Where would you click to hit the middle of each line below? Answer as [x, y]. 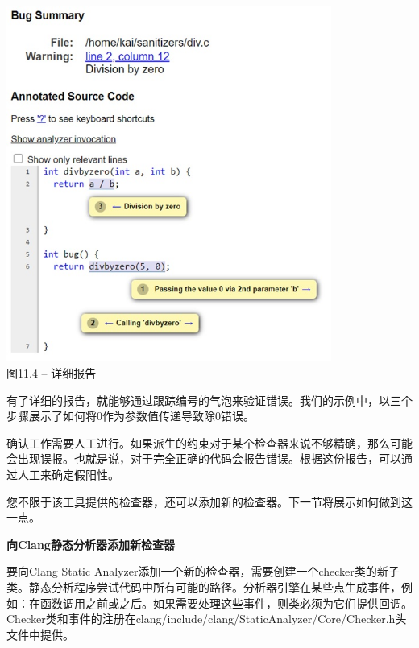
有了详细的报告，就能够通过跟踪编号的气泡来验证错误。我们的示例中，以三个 [209, 400]
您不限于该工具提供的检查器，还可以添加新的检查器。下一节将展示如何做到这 [209, 501]
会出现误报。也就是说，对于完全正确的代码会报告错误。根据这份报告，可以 [204, 458]
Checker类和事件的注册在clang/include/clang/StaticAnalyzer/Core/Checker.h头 [207, 619]
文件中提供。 [40, 634]
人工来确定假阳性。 [68, 475]
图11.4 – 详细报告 [52, 373]
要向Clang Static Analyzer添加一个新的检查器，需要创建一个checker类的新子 [203, 571]
